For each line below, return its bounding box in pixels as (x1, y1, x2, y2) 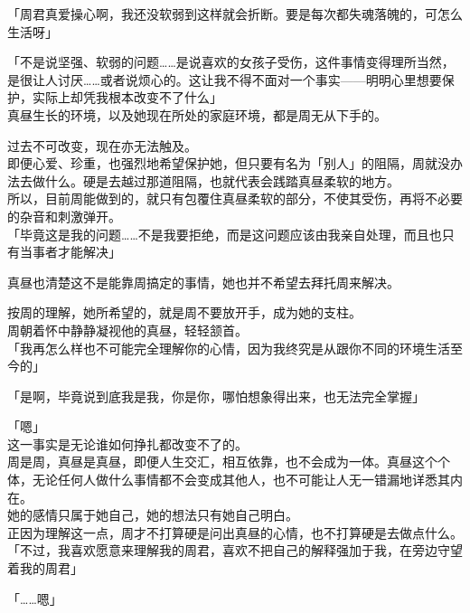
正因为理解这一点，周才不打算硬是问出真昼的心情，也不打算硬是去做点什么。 (7, 523, 463, 542)
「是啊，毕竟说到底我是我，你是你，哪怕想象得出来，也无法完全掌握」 (7, 386, 425, 405)
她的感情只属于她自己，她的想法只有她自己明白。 (7, 505, 298, 524)
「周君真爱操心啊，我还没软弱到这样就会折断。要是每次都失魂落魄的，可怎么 (7, 5, 463, 23)
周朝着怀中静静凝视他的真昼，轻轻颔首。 (7, 320, 248, 339)
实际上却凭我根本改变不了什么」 (32, 88, 222, 107)
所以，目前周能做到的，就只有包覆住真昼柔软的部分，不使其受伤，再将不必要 (7, 189, 463, 208)
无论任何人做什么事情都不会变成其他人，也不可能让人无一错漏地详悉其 (32, 470, 450, 489)
